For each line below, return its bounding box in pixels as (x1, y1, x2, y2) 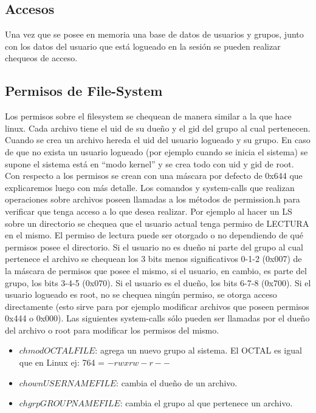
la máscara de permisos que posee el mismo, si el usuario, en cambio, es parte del (5, 264, 307, 277)
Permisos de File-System (5, 81, 163, 100)
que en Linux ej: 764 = (19, 356, 105, 369)
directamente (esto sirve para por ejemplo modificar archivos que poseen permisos (5, 300, 309, 312)
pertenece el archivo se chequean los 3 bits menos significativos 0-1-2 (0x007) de (5, 252, 302, 265)
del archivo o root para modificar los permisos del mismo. (5, 323, 219, 336)
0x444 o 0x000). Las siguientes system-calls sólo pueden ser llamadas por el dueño (5, 312, 310, 324)
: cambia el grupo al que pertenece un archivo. (120, 397, 293, 409)
